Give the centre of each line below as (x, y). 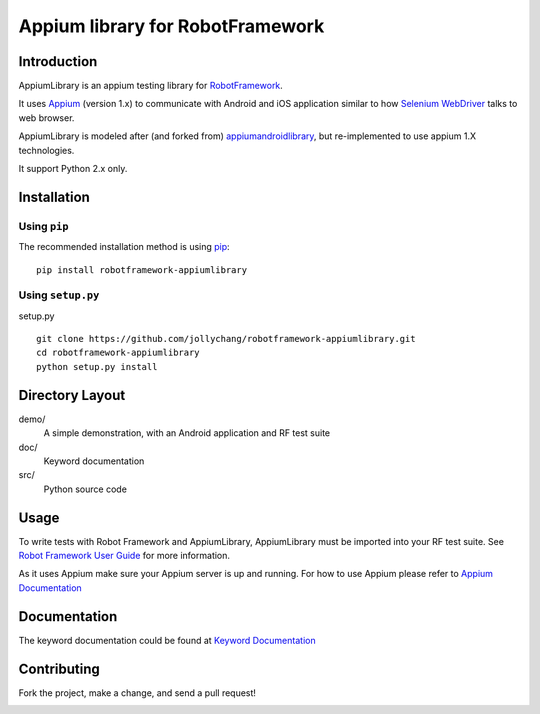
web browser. (46, 117)
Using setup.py (59, 295)
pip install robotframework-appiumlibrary (142, 269)
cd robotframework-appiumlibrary (118, 353)
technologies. (46, 150)
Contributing (59, 668)
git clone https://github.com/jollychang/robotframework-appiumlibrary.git (226, 339)
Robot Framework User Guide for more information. (124, 556)
